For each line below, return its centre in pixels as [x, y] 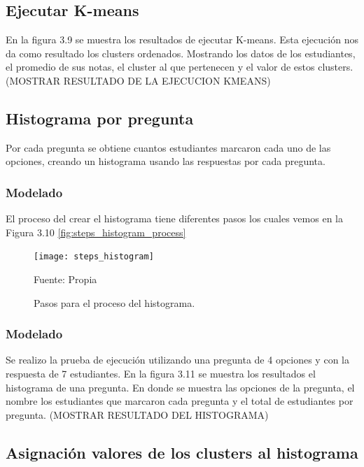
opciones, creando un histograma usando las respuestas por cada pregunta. [166, 161]
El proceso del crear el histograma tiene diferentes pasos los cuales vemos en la [174, 218]
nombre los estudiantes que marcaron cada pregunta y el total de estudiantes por [180, 401]
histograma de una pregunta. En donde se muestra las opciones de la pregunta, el [180, 387]
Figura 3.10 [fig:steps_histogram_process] [96, 232]
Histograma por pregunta [100, 118]
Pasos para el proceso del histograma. [114, 302]
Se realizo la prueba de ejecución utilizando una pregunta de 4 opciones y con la [177, 360]
